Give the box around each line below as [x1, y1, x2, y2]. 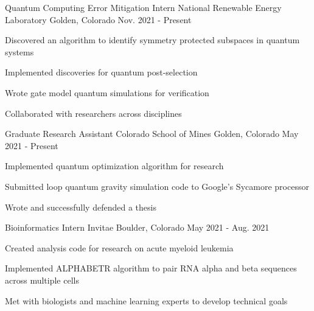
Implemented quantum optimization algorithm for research [5, 159, 224, 172]
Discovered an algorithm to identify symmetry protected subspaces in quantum [5, 33, 300, 46]
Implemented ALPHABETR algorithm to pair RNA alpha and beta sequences [5, 262, 297, 274]
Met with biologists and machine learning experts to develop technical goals [5, 294, 288, 307]
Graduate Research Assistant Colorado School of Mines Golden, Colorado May [5, 127, 299, 140]
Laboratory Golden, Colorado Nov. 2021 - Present [5, 13, 192, 26]
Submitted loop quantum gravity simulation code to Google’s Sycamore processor [5, 180, 309, 192]
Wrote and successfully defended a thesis [5, 200, 156, 213]
